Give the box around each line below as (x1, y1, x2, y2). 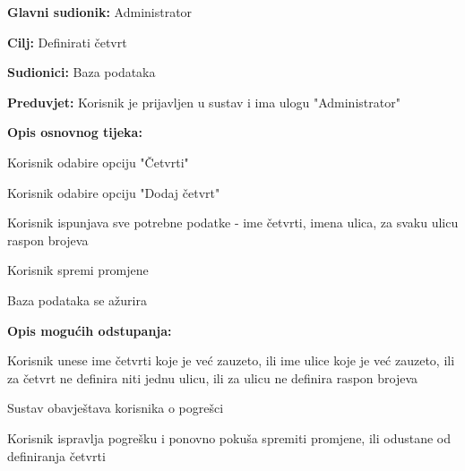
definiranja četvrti (7, 446, 106, 465)
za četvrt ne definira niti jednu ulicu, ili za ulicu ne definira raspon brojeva (7, 368, 418, 387)
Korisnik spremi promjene (7, 261, 149, 279)
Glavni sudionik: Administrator (7, 3, 193, 21)
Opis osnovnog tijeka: (7, 123, 142, 141)
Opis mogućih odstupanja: (7, 321, 172, 339)
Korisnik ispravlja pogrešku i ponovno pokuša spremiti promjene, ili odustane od (7, 428, 452, 447)
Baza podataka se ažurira (7, 290, 147, 309)
